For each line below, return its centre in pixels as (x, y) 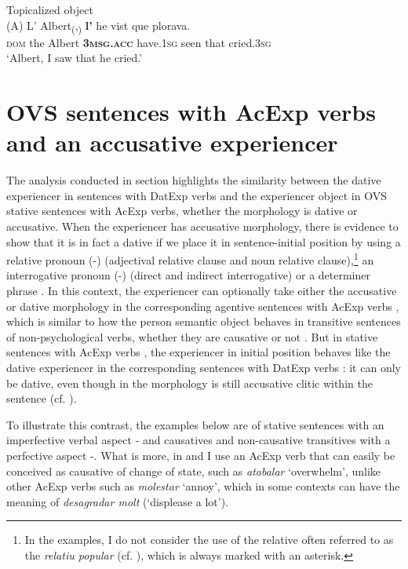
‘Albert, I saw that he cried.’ (75, 58)
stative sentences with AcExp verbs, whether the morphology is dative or (182, 211)
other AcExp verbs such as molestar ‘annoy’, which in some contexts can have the (203, 486)
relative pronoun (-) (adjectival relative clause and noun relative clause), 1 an (190, 259)
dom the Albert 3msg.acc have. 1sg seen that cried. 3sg (139, 42)
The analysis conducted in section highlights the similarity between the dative (194, 180)
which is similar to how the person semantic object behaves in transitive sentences (204, 321)
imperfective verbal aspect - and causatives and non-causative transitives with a (199, 440)
